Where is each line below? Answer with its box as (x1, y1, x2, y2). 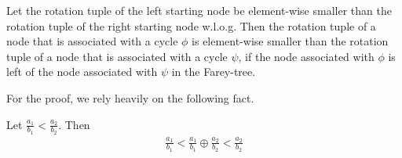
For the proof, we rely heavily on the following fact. (6, 89, 254, 106)
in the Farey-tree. (171, 63, 256, 80)
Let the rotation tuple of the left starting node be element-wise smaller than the (6, 2, 392, 18)
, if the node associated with (238, 48, 375, 64)
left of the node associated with (6, 63, 158, 80)
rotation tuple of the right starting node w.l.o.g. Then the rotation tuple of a (6, 17, 376, 34)
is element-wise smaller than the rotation (192, 33, 389, 49)
